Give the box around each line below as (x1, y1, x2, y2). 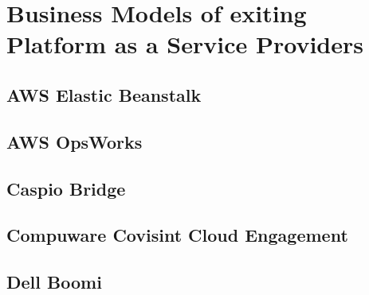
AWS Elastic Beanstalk (6, 82, 202, 107)
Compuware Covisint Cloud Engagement (6, 223, 348, 247)
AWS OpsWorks (6, 129, 143, 153)
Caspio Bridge (6, 176, 126, 200)
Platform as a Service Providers (6, 28, 364, 60)
